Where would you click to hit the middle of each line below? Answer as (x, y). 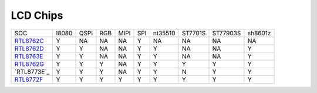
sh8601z (259, 33)
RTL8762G (29, 64)
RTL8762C (29, 41)
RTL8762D (29, 48)
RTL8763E (29, 56)
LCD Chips (37, 15)
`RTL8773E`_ (32, 72)
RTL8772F (29, 79)
